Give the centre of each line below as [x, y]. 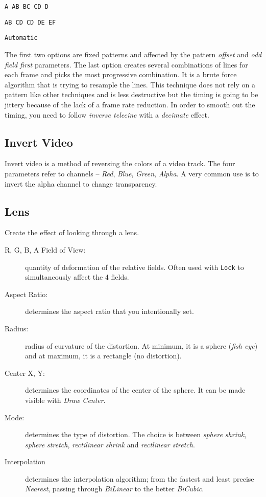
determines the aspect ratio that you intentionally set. [110, 311]
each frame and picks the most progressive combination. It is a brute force [121, 74]
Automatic [21, 38]
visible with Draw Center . [65, 400]
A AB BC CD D [27, 7]
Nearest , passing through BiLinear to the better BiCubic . [115, 489]
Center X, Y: [25, 372]
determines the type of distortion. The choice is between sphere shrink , [136, 434]
